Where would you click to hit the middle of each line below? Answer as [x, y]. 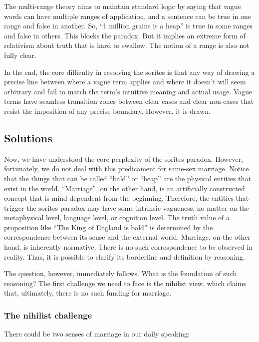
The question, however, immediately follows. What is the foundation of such [121, 273]
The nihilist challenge [48, 315]
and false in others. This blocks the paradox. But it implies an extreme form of [125, 35]
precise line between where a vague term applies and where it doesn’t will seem [125, 82]
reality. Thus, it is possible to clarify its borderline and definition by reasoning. [125, 256]
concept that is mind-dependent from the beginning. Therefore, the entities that [127, 198]
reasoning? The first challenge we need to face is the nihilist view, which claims [125, 283]
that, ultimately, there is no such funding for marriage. [88, 293]
